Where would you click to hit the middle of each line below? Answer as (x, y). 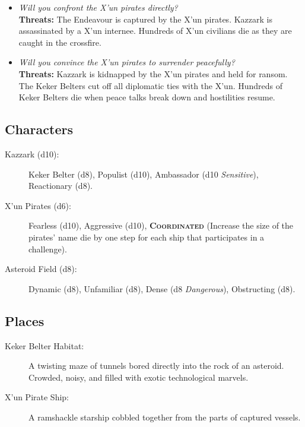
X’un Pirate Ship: (37, 397)
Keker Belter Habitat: (45, 345)
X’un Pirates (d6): (38, 205)
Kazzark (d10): (32, 154)
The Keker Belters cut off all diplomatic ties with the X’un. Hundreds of (151, 85)
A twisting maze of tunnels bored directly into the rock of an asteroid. (156, 366)
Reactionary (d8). (61, 186)
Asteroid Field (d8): (41, 269)
